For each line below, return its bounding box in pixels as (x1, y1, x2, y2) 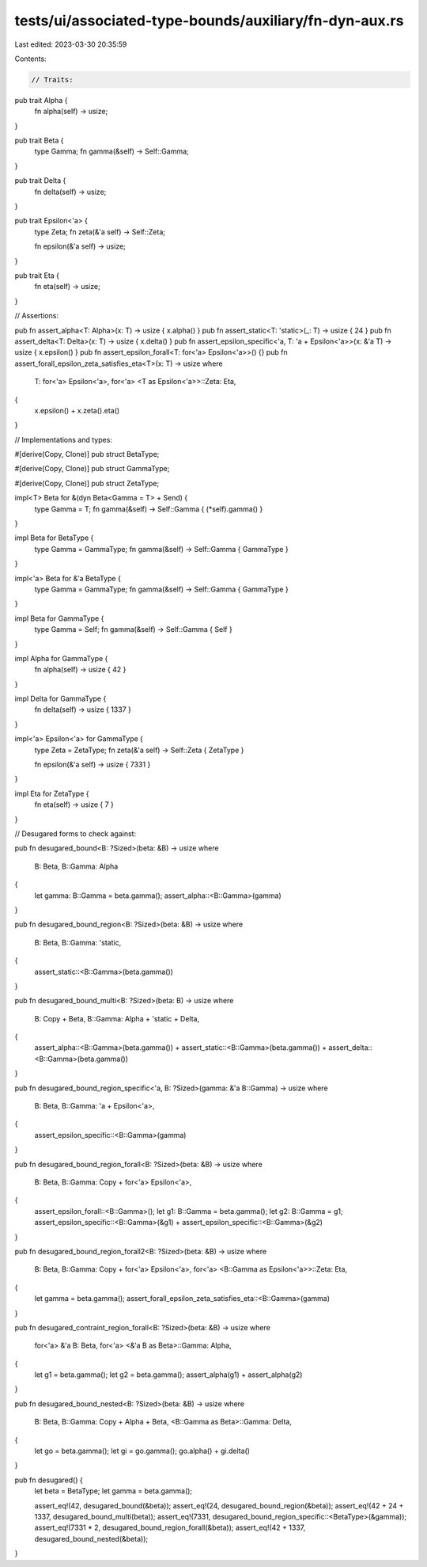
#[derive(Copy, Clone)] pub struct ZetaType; (14, 478, 160, 488)
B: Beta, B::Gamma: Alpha (34, 861, 119, 871)
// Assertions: (14, 311, 59, 321)
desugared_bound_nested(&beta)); (34, 1534, 149, 1543)
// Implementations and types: (14, 435, 112, 444)
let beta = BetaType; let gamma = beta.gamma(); (34, 1486, 193, 1496)
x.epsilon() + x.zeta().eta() (34, 405, 120, 415)
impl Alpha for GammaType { (14, 653, 108, 663)
